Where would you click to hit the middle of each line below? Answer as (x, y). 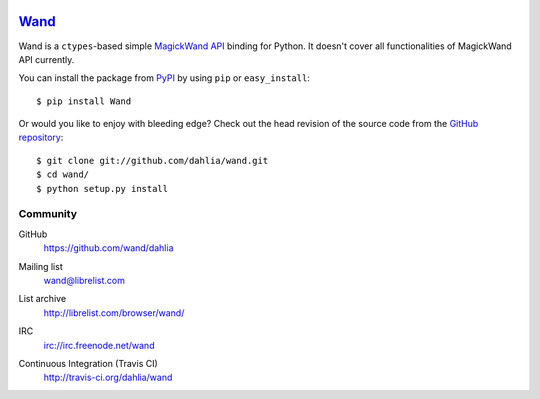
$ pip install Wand (84, 101)
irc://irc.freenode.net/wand (99, 345)
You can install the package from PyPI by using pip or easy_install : (164, 78)
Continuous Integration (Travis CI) (88, 363)
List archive (42, 299)
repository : (41, 137)
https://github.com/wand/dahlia (108, 248)
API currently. (46, 59)
